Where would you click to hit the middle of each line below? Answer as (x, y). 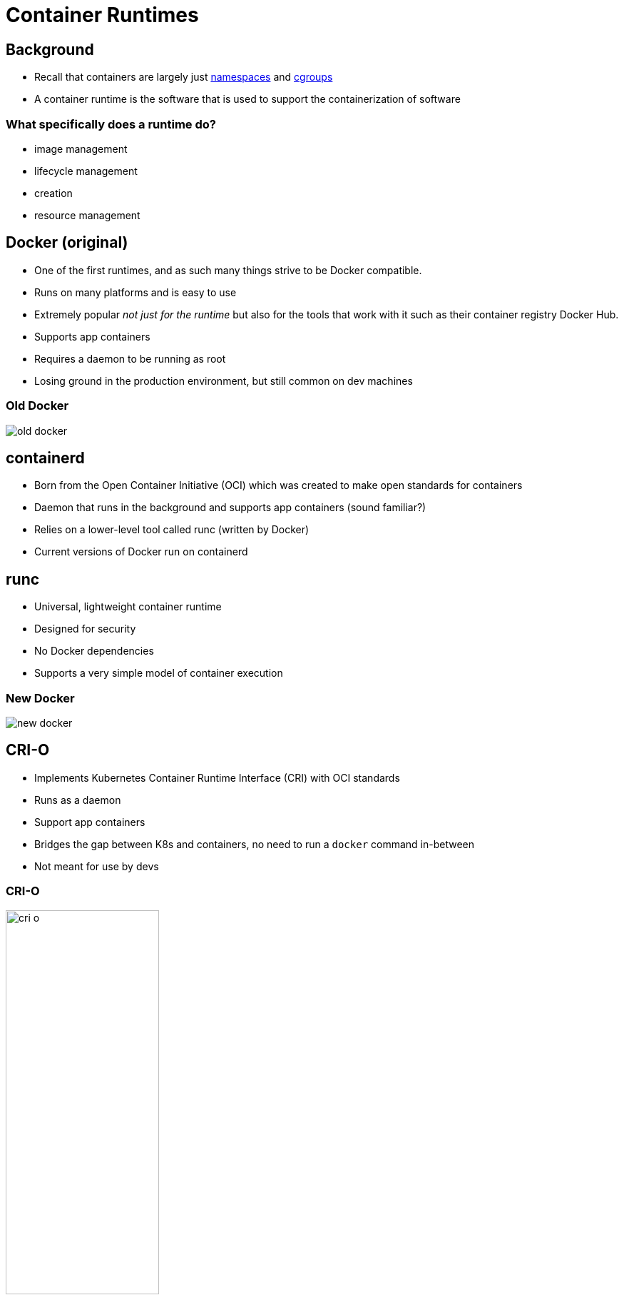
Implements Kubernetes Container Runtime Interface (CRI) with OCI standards (217, 777)
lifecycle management (86, 171)
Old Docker (37, 406)
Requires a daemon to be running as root (130, 358)
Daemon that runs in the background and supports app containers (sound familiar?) (230, 508)
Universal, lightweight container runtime (128, 607)
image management (81, 148)
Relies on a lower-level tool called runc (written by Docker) (172, 530)
